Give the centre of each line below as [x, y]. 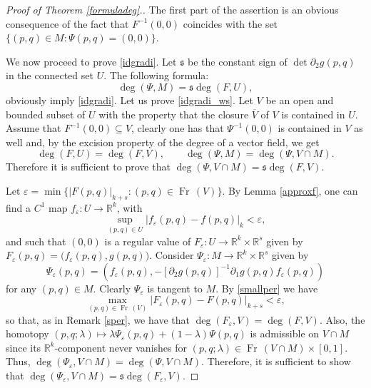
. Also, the [342, 319]
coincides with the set [230, 23]
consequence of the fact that [67, 23]
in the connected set [50, 75]
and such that [36, 241]
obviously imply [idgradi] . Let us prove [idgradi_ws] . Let [129, 99]
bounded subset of [46, 114]
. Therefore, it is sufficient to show [276, 361]
